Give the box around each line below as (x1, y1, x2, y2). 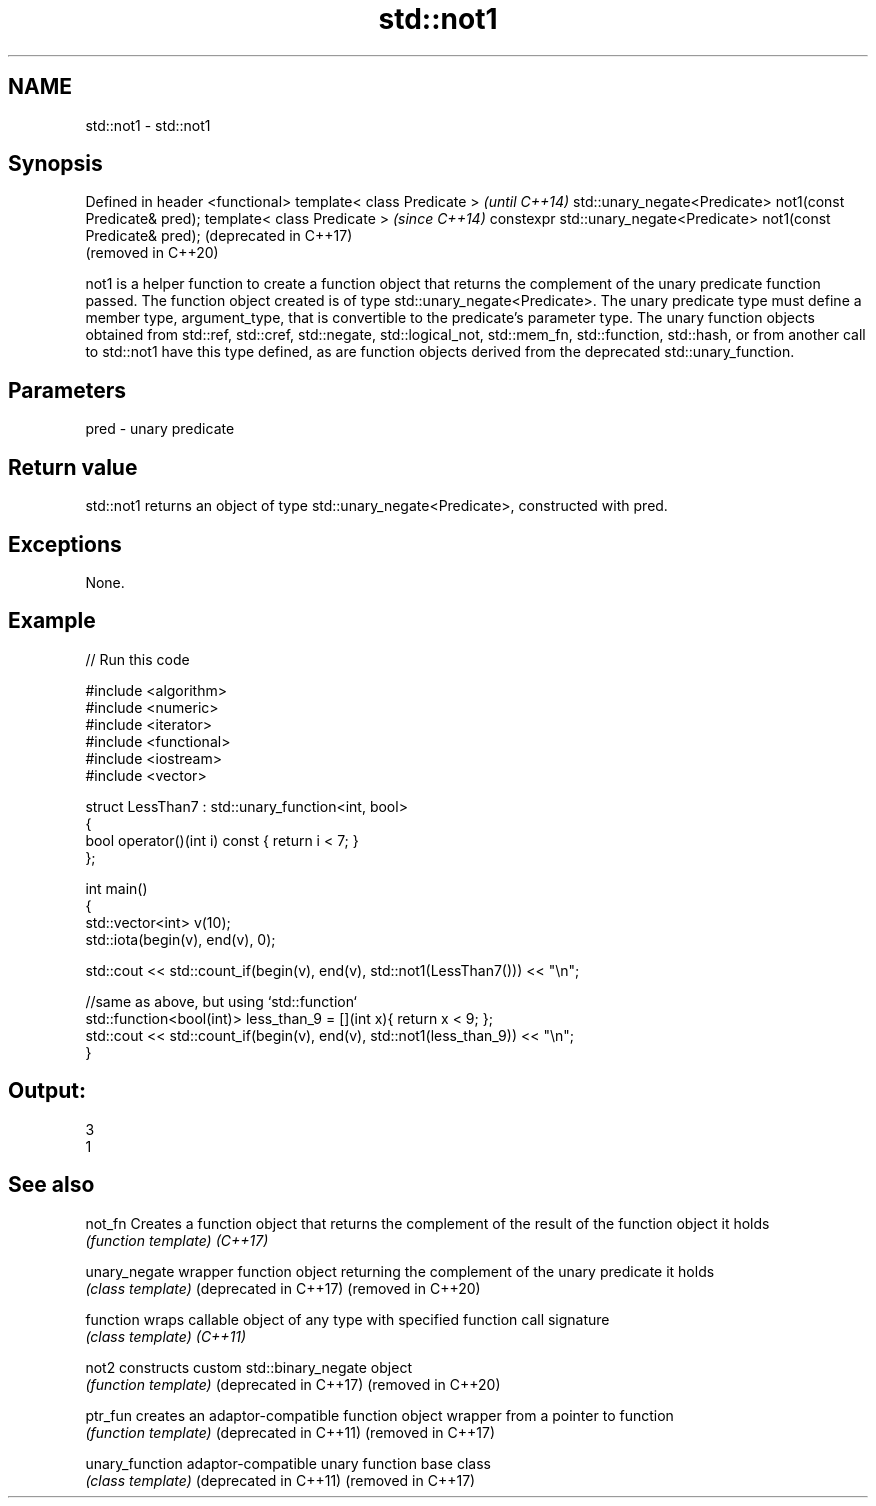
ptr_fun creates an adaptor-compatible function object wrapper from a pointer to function (85, 1406, 674, 1424)
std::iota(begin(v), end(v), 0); (85, 930, 276, 948)
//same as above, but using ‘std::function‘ (85, 992, 358, 1010)
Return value (8, 454, 138, 480)
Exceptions (8, 531, 122, 557)
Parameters (8, 377, 126, 403)
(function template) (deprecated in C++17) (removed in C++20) (85, 1375, 501, 1393)
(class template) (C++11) (85, 1327, 247, 1345)
